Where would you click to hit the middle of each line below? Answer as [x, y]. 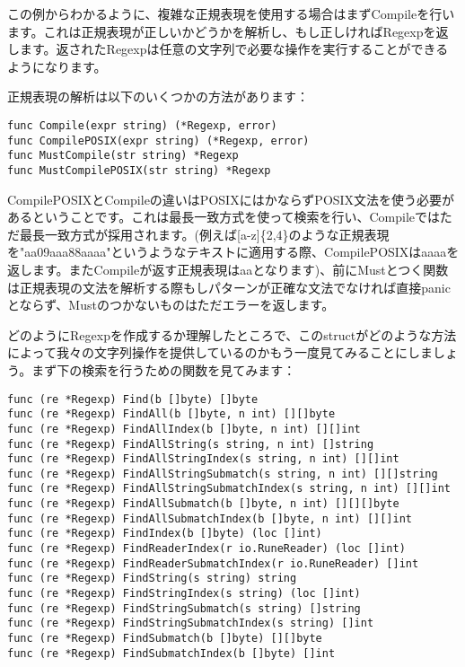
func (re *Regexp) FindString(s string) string [152, 579]
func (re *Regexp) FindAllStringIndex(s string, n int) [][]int [203, 459]
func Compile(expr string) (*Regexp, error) [142, 125]
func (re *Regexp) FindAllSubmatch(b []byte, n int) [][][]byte [203, 504]
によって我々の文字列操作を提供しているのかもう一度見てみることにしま [220, 352]
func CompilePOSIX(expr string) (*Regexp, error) [158, 140]
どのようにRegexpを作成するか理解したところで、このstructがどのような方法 [232, 334]
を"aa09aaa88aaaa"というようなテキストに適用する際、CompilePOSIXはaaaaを [233, 252]
